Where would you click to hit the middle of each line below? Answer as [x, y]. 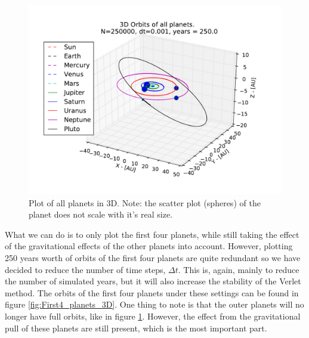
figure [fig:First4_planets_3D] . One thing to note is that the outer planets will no [154, 304]
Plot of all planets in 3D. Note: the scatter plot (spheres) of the [145, 202]
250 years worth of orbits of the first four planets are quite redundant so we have [153, 257]
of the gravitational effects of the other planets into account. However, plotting [149, 246]
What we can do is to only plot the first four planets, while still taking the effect [152, 234]
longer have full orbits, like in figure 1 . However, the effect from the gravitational [153, 316]
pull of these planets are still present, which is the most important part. [136, 328]
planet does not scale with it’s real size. [101, 214]
